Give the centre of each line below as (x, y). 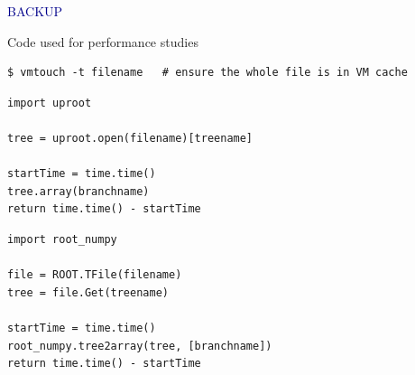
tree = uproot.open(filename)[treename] (130, 138)
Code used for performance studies (103, 41)
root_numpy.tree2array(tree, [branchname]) (140, 346)
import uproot (50, 103)
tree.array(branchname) (78, 191)
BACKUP (35, 11)
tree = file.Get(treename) (88, 292)
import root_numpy (62, 239)
